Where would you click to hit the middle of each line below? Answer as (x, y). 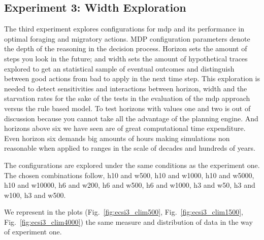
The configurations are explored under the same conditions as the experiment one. (132, 165)
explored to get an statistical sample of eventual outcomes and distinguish (119, 68)
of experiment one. (33, 232)
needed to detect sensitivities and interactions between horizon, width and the (126, 88)
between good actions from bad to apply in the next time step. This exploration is (132, 78)
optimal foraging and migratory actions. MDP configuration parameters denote (127, 38)
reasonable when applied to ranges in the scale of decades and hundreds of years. (130, 148)
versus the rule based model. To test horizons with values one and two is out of (127, 108)
